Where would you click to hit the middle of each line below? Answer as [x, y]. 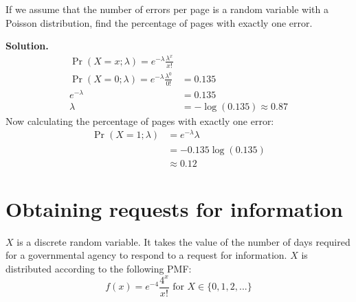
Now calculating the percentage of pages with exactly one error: [140, 120]
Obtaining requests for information [174, 208]
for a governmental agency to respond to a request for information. [146, 255]
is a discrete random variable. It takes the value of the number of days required [183, 241]
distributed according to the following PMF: [99, 268]
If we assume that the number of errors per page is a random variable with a [167, 9]
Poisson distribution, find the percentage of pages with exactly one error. [159, 22]
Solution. [27, 46]
